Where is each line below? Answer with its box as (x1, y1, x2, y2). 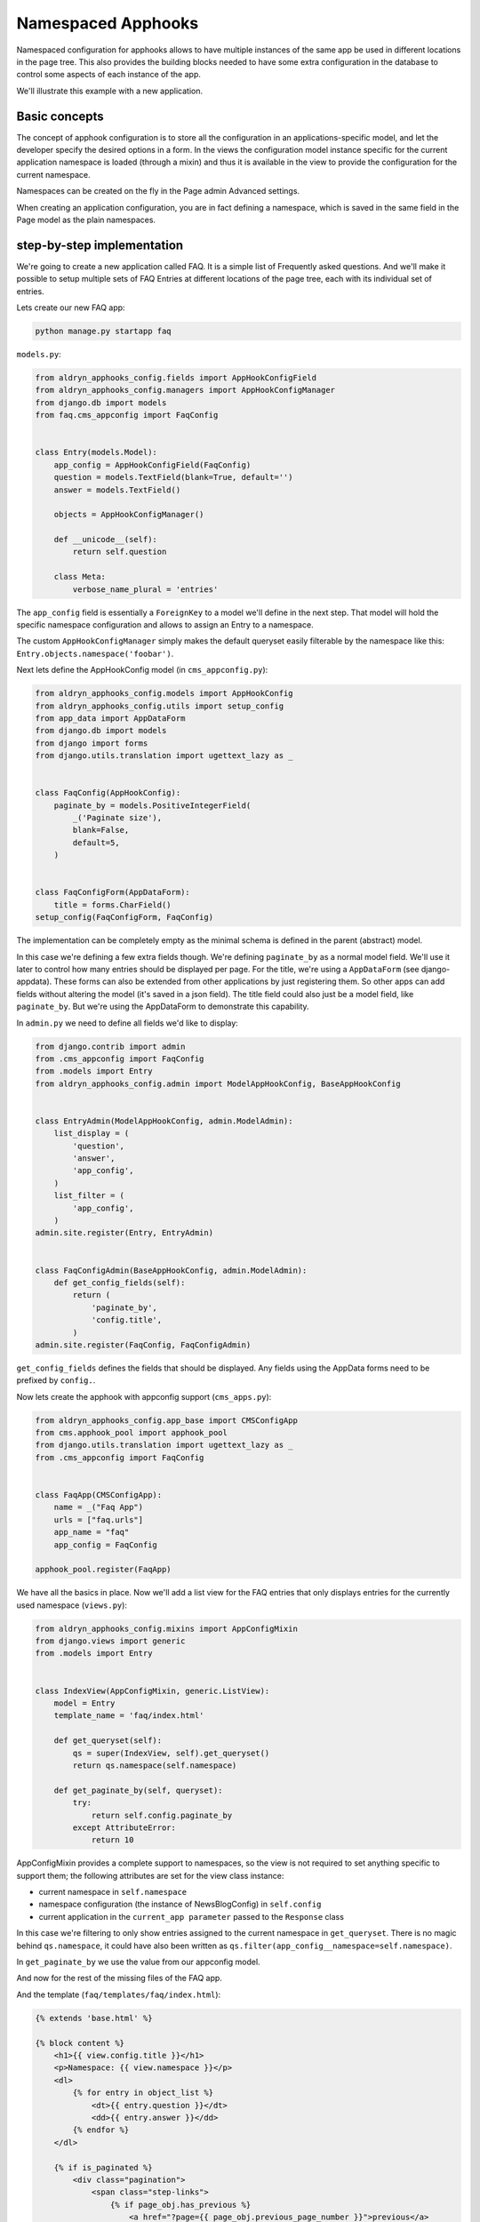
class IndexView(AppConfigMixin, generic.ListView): (35, 1685, 270, 1696)
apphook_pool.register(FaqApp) (35, 1564, 172, 1575)
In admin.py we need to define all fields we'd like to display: (16, 1018, 239, 1028)
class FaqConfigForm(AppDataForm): (35, 887, 190, 898)
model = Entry (53, 1698, 116, 1708)
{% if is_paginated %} (53, 2162, 153, 2172)
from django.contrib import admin (35, 1041, 186, 1051)
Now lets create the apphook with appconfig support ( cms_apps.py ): (16, 1391, 272, 1402)
